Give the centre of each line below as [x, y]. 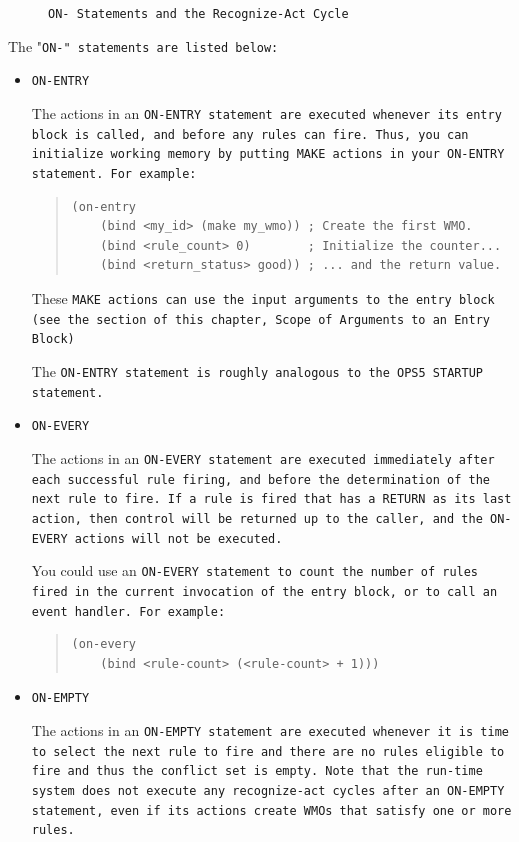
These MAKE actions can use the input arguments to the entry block [263, 297]
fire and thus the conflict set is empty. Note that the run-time [257, 771]
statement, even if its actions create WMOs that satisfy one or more [271, 810]
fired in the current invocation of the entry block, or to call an [264, 591]
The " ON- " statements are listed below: [143, 45]
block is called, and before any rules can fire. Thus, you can [250, 134]
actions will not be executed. [178, 538]
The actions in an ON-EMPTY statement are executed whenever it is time [270, 730]
